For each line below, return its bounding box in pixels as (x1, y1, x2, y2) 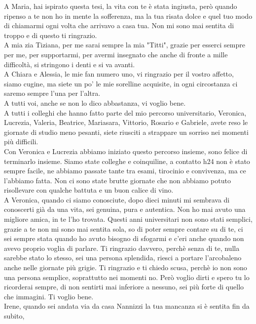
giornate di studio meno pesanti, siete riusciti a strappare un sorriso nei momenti (4, 126, 249, 137)
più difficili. (4, 136, 38, 147)
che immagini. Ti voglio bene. (4, 291, 94, 301)
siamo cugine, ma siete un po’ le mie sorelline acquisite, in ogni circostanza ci (4, 78, 238, 88)
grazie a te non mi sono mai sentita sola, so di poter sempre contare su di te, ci (4, 223, 243, 234)
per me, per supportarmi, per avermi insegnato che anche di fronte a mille (4, 49, 228, 59)
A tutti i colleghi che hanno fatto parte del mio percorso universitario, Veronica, (4, 107, 247, 118)
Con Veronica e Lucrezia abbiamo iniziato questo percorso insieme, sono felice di (4, 146, 248, 156)
